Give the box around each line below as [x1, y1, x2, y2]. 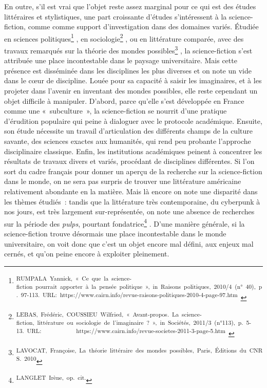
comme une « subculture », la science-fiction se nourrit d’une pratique [4, 105, 227, 116]
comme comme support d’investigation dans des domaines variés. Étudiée [28, 21, 259, 32]
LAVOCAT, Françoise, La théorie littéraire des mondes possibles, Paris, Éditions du [16, 345, 246, 354]
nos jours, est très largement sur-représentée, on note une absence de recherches [4, 206, 255, 217]
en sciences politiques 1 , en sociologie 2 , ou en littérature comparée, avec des [4, 31, 244, 44]
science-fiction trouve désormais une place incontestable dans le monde [4, 228, 226, 239]
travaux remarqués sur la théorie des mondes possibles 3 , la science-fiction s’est [4, 44, 253, 56]
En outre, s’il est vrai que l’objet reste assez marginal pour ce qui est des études [4, 1, 256, 11]
